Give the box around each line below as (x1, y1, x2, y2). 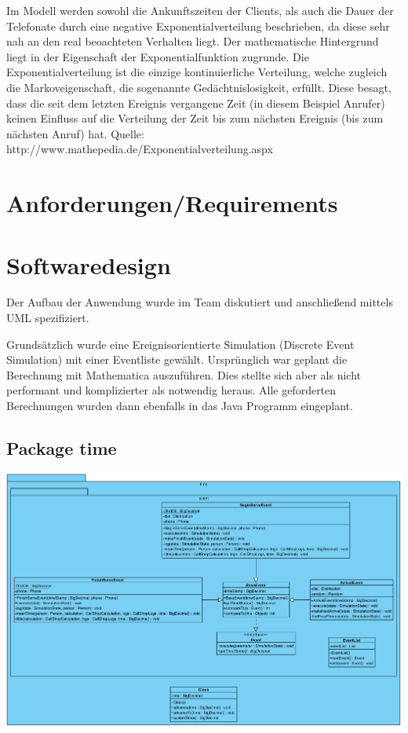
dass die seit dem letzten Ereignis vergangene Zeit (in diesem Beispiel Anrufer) (6, 94, 385, 111)
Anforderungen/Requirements (6, 187, 338, 219)
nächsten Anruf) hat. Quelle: (6, 125, 144, 141)
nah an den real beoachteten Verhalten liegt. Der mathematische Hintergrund (6, 33, 379, 49)
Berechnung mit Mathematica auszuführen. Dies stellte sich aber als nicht (6, 366, 361, 383)
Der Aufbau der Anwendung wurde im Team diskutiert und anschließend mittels (6, 294, 393, 310)
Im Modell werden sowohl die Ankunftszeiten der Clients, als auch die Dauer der (6, 2, 394, 18)
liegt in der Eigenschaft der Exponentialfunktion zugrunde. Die (6, 48, 309, 64)
